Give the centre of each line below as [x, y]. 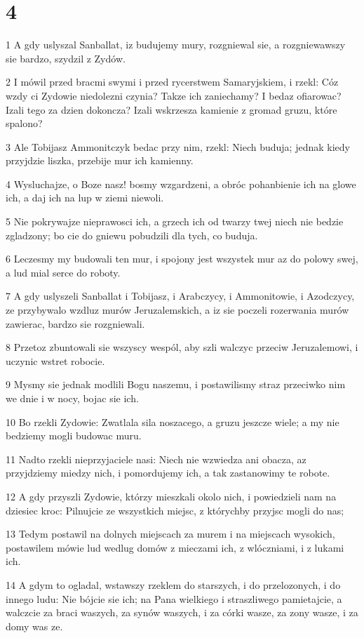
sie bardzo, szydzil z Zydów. [66, 58]
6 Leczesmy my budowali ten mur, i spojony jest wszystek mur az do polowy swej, [182, 259]
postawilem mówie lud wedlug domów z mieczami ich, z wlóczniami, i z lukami [175, 547]
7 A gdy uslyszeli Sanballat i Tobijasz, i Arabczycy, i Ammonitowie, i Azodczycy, [180, 296]
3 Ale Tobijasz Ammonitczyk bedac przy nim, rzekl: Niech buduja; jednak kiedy [178, 146]
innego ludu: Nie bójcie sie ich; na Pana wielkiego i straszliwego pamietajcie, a [174, 598]
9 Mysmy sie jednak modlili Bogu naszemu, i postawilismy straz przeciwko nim [176, 384]
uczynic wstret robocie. [55, 360]
